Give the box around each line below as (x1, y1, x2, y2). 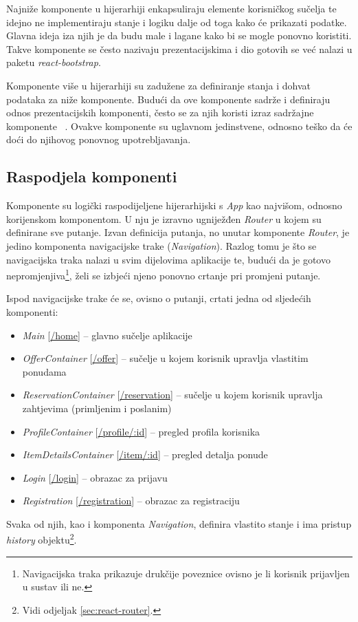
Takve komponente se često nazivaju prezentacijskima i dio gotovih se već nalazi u (6, 41, 353, 56)
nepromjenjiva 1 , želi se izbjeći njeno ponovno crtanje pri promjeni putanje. (6, 266, 321, 282)
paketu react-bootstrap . (6, 55, 101, 69)
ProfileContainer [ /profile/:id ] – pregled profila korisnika (22, 424, 260, 438)
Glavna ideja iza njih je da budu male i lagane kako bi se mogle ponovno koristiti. (6, 28, 352, 43)
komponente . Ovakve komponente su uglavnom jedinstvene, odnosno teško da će (6, 118, 353, 133)
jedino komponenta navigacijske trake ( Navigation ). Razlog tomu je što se (6, 238, 317, 253)
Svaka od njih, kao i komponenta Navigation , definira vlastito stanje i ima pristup (6, 516, 352, 530)
